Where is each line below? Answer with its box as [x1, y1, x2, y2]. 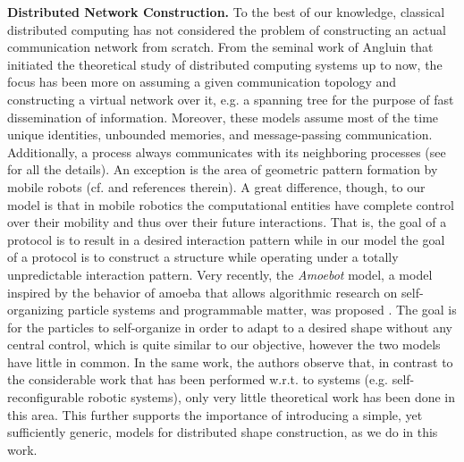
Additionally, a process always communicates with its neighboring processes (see [7, 142, 446, 161]
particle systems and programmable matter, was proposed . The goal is [67, 300, 457, 319]
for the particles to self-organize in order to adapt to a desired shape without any [7, 317, 452, 336]
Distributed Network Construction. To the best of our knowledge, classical [7, 3, 445, 21]
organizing [7, 300, 64, 319]
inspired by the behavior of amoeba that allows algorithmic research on [7, 282, 398, 301]
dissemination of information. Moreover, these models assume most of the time [7, 107, 439, 126]
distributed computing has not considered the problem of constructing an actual [7, 20, 446, 38]
